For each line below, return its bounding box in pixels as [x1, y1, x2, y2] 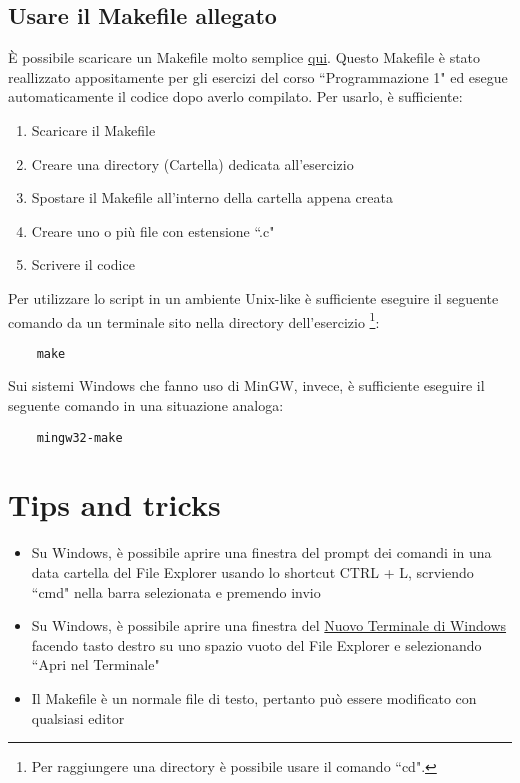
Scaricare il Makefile [31, 119, 156, 140]
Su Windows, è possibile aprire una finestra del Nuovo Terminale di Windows [31, 615, 507, 636]
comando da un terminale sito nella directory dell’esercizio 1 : [8, 308, 380, 332]
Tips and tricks [8, 484, 221, 525]
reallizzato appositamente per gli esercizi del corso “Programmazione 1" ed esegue [8, 66, 508, 87]
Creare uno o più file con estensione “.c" [31, 220, 275, 241]
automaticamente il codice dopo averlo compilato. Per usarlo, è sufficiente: [8, 86, 463, 107]
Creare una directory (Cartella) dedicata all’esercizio [31, 153, 354, 174]
